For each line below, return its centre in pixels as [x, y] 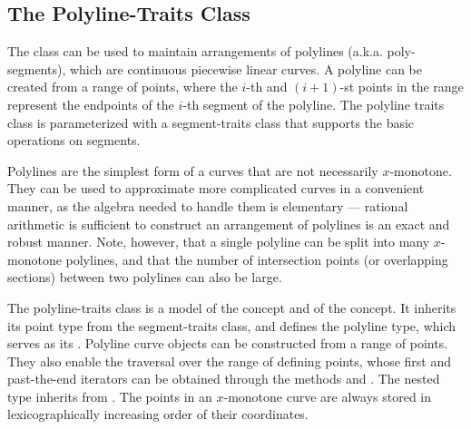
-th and [267, 87]
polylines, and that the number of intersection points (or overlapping [257, 259]
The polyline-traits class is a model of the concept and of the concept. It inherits [232, 307]
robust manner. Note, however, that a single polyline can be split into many [219, 242]
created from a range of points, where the [123, 87]
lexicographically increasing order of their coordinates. [158, 414]
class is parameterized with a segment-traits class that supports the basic [211, 122]
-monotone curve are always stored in [328, 396]
